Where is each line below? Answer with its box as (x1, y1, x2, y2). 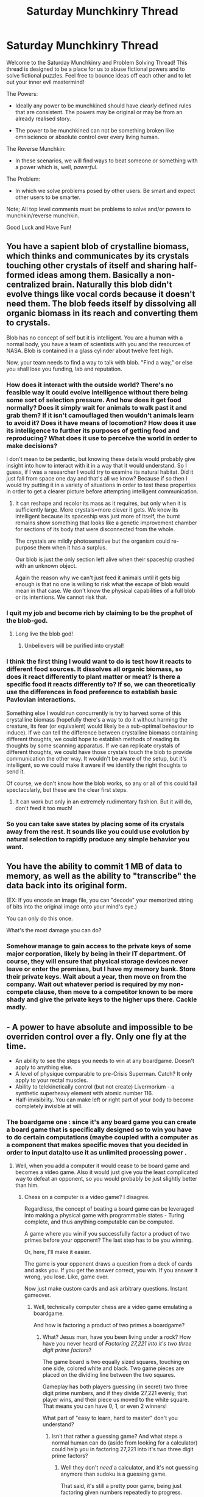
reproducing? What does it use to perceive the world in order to (6, 433, 197, 442)
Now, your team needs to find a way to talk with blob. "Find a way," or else (6, 358, 193, 366)
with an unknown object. (15, 562, 77, 570)
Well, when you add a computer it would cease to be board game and (15, 1162, 190, 1170)
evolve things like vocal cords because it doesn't (6, 289, 195, 300)
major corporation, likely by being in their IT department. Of (6, 949, 186, 958)
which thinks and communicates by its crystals (6, 251, 189, 261)
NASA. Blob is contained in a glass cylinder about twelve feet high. (6, 347, 174, 354)
